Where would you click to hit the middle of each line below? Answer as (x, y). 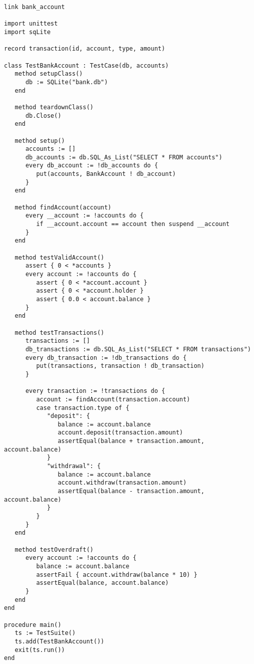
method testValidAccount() (59, 257)
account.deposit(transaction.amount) (120, 433)
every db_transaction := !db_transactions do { (106, 358)
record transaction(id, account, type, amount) (85, 49)
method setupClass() (49, 74)
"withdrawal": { (74, 466)
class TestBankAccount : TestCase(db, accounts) (86, 65)
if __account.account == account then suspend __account (133, 224)
